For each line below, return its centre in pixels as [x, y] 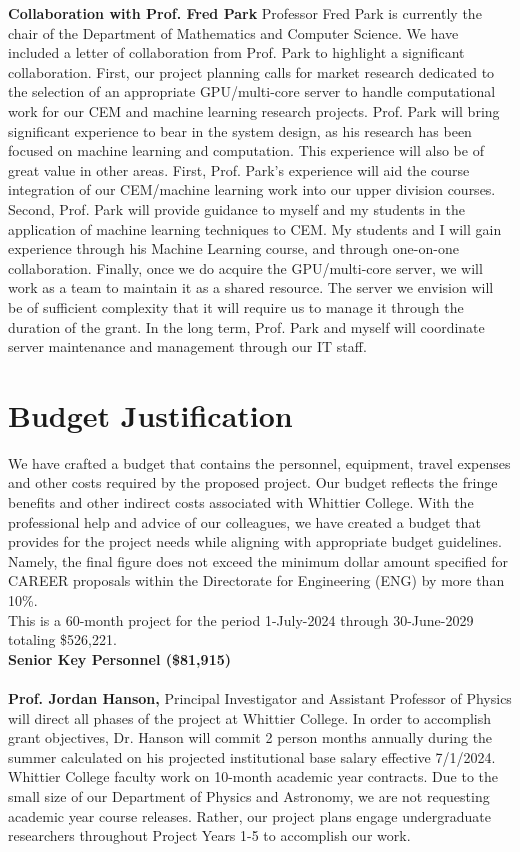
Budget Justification [150, 414]
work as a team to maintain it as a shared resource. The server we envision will [251, 287]
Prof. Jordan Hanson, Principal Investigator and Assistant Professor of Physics [260, 697]
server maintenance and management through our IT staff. [187, 346]
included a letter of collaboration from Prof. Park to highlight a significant [236, 52]
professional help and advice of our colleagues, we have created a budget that [244, 521]
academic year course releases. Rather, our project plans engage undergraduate [250, 815]
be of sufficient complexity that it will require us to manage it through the [236, 306]
